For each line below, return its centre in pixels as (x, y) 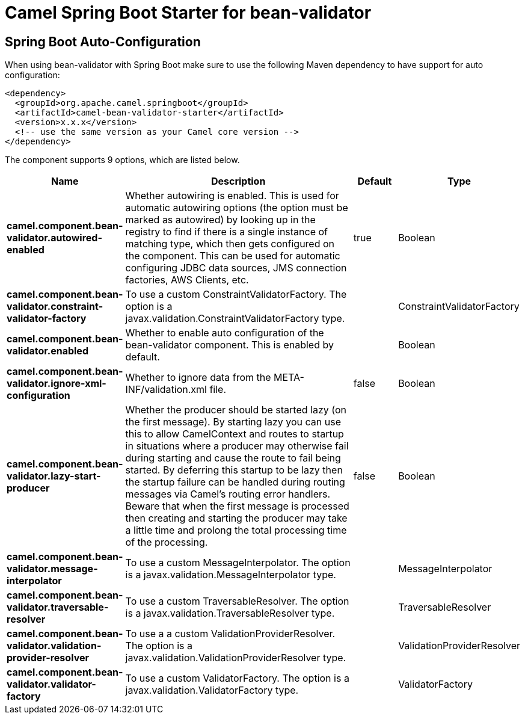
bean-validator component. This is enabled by (229, 345)
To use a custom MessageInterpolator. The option (238, 563)
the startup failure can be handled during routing (235, 482)
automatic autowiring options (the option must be (237, 208)
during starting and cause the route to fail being (233, 458)
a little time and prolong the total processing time (236, 530)
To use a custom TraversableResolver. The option (237, 601)
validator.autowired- (54, 238)
